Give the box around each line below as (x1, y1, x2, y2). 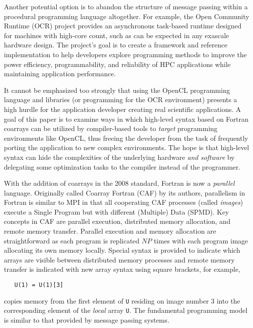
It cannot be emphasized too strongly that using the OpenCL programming (4, 85, 230, 95)
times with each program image (153, 235, 248, 245)
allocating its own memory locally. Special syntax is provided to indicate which (4, 245, 240, 255)
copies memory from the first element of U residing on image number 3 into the (4, 295, 240, 306)
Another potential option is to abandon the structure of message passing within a (4, 1, 248, 11)
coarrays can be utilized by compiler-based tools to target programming (4, 123, 218, 133)
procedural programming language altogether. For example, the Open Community (4, 11, 250, 21)
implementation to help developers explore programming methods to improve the (4, 49, 247, 59)
